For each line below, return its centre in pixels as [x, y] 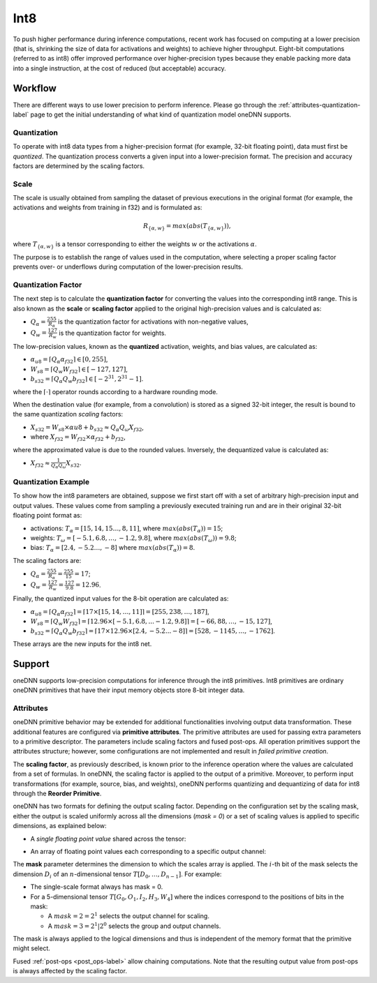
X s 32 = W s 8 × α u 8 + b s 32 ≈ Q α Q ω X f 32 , [87, 428]
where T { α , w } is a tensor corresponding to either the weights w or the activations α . [135, 245]
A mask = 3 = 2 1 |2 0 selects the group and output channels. [134, 925]
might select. [31, 948]
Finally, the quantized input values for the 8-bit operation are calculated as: [121, 599]
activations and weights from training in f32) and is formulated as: [108, 208]
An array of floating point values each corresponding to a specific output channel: [148, 851]
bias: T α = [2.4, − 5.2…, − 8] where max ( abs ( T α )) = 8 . [113, 549]
